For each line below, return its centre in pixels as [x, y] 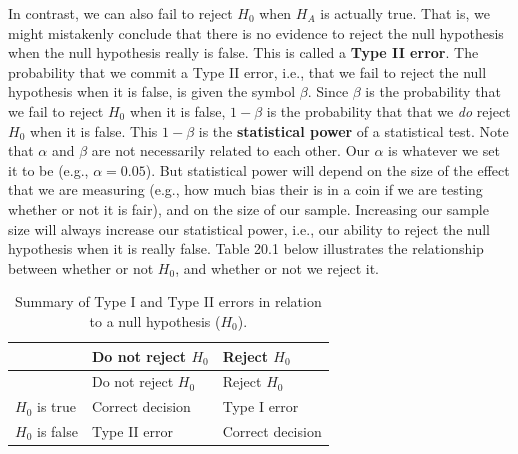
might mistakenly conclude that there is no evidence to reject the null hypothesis [256, 32]
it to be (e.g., [48, 169]
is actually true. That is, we [405, 13]
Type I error [260, 406]
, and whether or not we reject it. [277, 267]
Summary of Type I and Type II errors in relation [168, 301]
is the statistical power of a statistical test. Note [353, 130]
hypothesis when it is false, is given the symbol [152, 91]
